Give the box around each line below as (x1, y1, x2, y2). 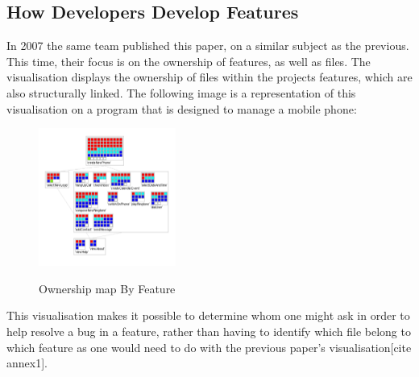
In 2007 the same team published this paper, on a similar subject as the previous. (6, 37, 409, 54)
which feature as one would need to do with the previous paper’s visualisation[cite (6, 338, 412, 355)
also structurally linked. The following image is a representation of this (6, 84, 356, 101)
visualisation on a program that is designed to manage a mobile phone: (6, 100, 357, 117)
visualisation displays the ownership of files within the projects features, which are (6, 68, 413, 85)
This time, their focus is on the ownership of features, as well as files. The (6, 52, 371, 69)
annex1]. (6, 354, 48, 371)
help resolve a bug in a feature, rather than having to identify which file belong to (6, 323, 411, 340)
